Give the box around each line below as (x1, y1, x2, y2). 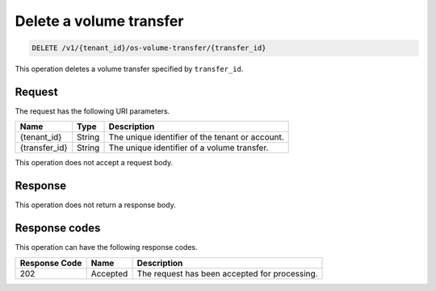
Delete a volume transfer (15, 12, 184, 30)
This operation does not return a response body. (15, 200, 177, 210)
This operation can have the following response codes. (15, 243, 198, 252)
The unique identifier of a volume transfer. (108, 142, 269, 153)
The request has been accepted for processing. (136, 268, 318, 279)
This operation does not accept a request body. (15, 158, 174, 168)
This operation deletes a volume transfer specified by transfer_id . (15, 64, 244, 74)
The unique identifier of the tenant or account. (108, 131, 284, 143)
